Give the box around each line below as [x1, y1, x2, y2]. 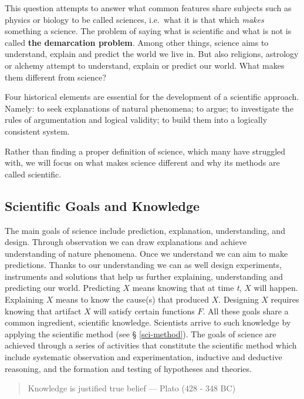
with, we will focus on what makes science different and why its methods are [5, 156, 280, 169]
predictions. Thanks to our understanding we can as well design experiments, [5, 259, 282, 271]
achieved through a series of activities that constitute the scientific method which [5, 339, 297, 351]
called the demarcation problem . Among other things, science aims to [5, 36, 269, 48]
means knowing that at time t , [132, 281, 242, 294]
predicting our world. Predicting [5, 281, 120, 294]
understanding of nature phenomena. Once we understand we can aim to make [5, 247, 288, 259]
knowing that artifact [5, 304, 82, 317]
